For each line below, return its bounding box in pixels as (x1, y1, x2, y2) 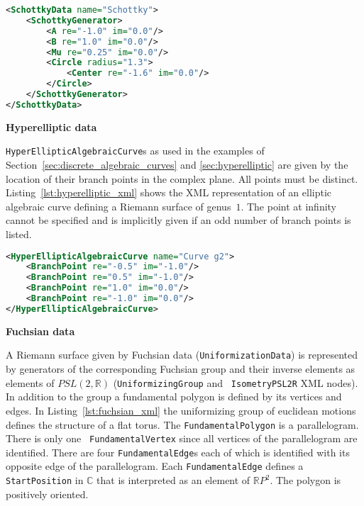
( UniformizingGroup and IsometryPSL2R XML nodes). (113, 375, 358, 390)
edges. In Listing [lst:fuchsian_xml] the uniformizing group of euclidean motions (6, 403, 356, 417)
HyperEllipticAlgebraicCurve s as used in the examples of (6, 143, 265, 158)
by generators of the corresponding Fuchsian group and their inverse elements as (6, 361, 355, 376)
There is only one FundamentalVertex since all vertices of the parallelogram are (6, 431, 358, 446)
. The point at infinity (241, 198, 337, 213)
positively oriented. (6, 486, 89, 501)
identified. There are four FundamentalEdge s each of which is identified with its (6, 444, 350, 459)
